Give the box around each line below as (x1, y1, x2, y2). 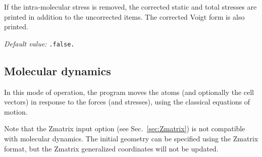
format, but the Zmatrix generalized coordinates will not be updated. (4, 143, 219, 153)
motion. (4, 106, 28, 117)
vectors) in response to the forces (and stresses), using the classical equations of (4, 96, 250, 107)
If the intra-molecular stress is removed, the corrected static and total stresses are (4, 2, 257, 12)
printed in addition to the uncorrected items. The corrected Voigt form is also (4, 11, 245, 22)
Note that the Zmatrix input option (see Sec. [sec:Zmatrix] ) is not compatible (4, 123, 245, 134)
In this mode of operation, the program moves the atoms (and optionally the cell (4, 86, 254, 97)
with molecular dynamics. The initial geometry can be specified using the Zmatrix (4, 133, 258, 144)
